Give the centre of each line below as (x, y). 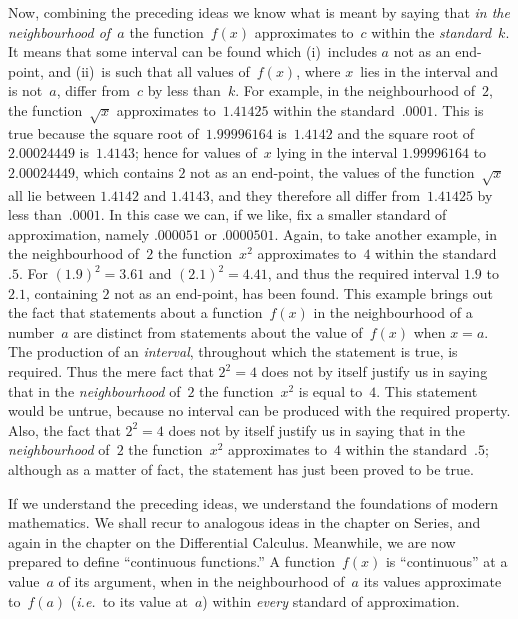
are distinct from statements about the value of (218, 331)
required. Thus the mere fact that (111, 371)
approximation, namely (79, 233)
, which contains (124, 171)
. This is (458, 109)
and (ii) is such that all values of (149, 70)
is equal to (330, 390)
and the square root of (406, 132)
